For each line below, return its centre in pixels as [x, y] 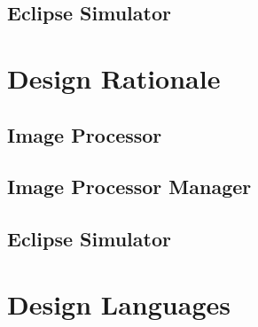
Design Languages [119, 304]
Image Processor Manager [129, 187]
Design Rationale [114, 78]
